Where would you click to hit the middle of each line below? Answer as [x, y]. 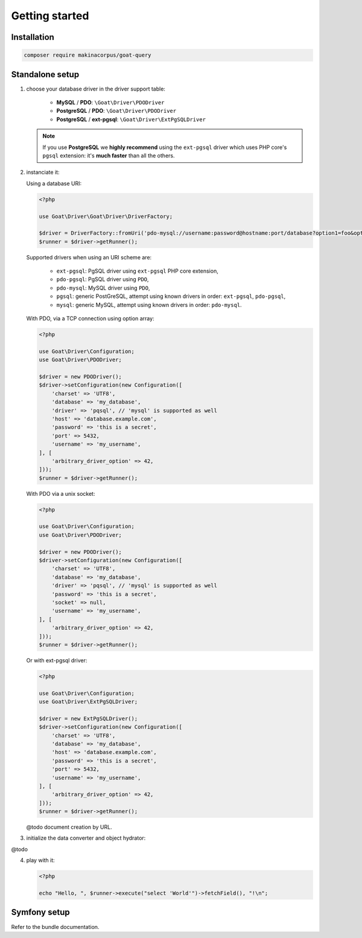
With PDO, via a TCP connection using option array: [90, 318]
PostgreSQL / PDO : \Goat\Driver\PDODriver [116, 111]
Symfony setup [40, 912]
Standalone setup [45, 74]
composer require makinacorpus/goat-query [87, 55]
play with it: [41, 860]
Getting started [50, 16]
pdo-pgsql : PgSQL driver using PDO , [103, 279]
